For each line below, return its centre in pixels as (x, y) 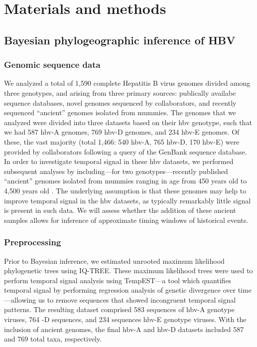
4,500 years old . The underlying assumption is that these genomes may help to (125, 190)
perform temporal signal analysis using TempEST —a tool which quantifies (118, 280)
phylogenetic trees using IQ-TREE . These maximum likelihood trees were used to (128, 270)
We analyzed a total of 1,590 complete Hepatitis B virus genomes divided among (127, 83)
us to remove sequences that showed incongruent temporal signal (137, 299)
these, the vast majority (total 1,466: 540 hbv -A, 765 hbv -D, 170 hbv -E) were (122, 141)
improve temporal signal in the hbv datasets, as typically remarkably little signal (128, 200)
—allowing (20, 299)
